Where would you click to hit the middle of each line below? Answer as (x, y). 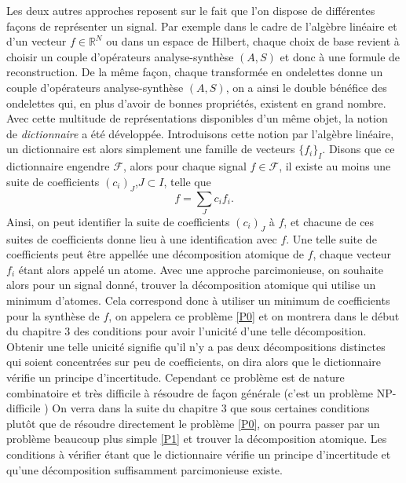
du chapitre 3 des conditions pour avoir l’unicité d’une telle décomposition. (187, 331)
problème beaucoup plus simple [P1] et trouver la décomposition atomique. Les (197, 439)
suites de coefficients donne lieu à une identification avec (142, 238)
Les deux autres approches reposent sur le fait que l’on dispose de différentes (191, 10)
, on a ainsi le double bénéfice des (306, 87)
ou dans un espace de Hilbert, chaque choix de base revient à (253, 41)
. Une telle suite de (331, 238)
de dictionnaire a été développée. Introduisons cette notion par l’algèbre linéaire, (200, 133)
